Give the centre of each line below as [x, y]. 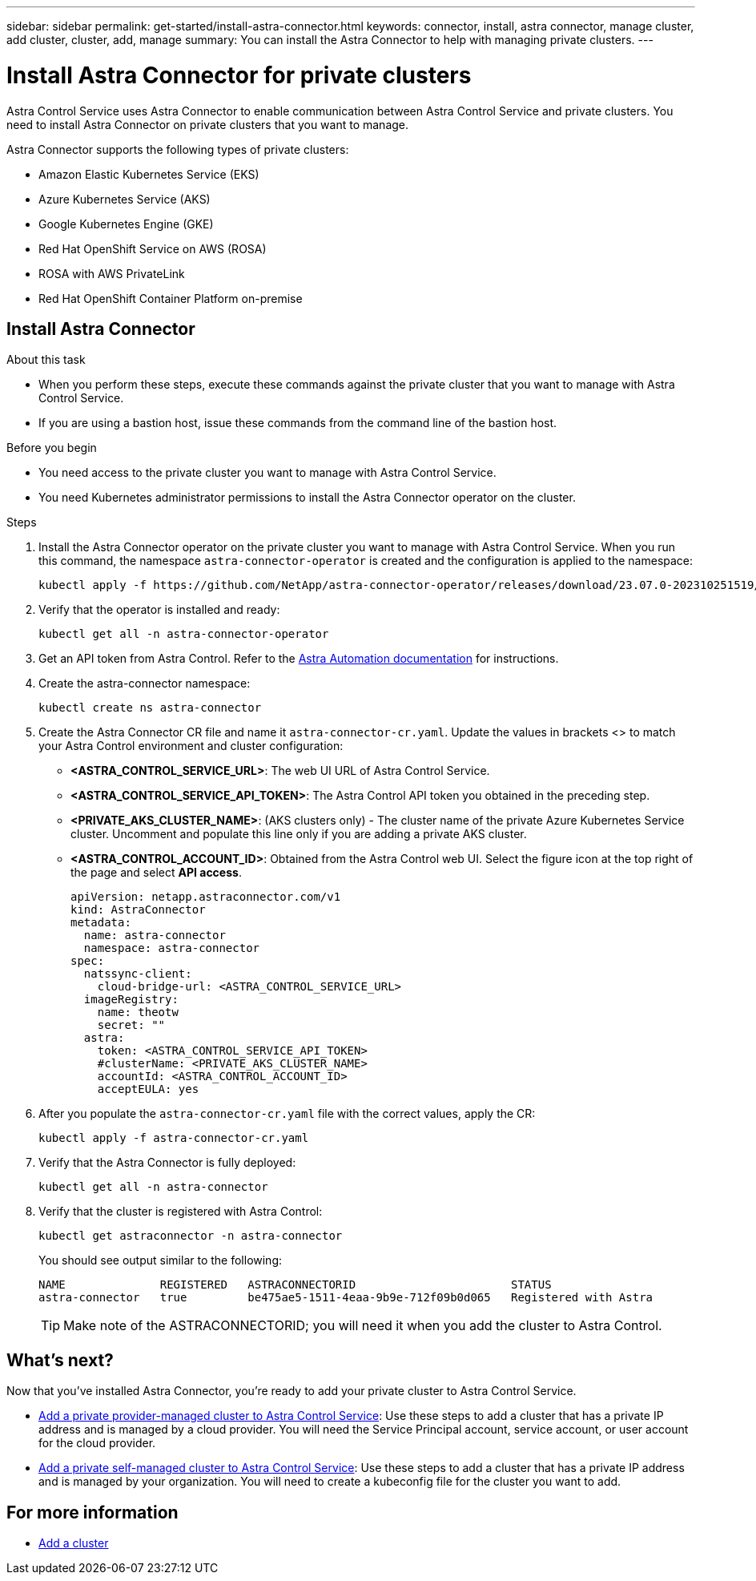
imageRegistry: [131, 1000]
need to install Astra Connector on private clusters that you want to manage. [208, 124]
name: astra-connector [155, 936]
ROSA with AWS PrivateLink [112, 273]
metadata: [101, 923]
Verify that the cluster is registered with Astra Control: [181, 1212]
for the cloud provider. [97, 1443]
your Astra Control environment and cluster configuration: [191, 746]
